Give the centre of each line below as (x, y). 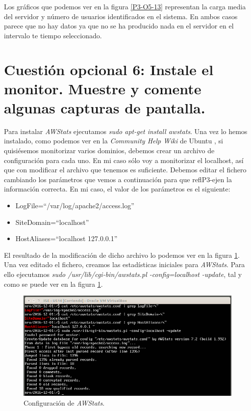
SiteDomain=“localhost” (52, 222)
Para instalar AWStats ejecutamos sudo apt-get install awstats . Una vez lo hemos (126, 131)
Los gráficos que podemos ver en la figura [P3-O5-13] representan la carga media (125, 6)
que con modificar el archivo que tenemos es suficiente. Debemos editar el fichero (125, 170)
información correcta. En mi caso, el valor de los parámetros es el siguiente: (117, 189)
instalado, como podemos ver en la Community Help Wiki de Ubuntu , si (113, 141)
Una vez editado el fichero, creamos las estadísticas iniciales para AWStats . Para (125, 264)
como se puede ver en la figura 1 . (53, 284)
